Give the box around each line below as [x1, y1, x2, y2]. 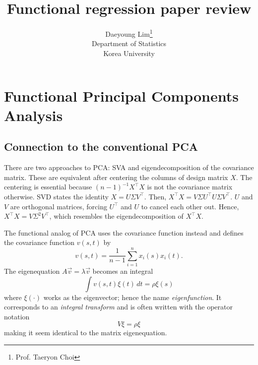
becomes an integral [92, 266, 153, 276]
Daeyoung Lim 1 [105, 27, 153, 39]
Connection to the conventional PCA [4, 139, 198, 154]
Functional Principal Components [4, 85, 239, 106]
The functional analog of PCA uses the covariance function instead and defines [4, 227, 244, 238]
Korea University [103, 48, 155, 58]
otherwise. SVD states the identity [4, 191, 109, 201]
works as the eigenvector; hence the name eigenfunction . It [43, 292, 222, 302]
